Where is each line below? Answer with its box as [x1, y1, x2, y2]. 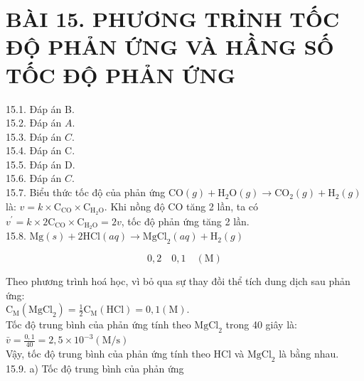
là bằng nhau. [279, 345, 339, 360]
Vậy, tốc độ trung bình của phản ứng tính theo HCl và [6, 345, 245, 360]
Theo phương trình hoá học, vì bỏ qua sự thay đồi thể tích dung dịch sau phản [6, 274, 350, 289]
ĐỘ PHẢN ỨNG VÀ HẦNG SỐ [6, 32, 334, 61]
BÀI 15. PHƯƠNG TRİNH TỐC [6, 4, 340, 33]
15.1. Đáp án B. [6, 101, 75, 116]
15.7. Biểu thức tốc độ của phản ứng [6, 185, 166, 200]
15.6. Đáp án [6, 171, 62, 186]
